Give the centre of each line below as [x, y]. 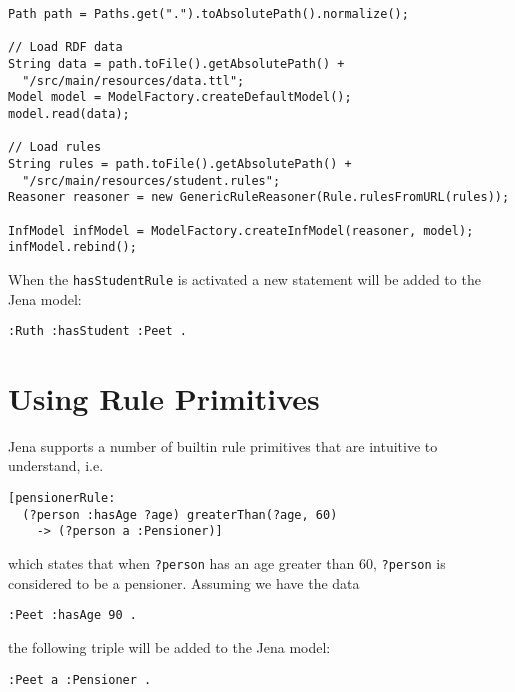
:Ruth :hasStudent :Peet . [97, 331]
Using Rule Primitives [164, 397]
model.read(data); [69, 113]
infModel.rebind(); [72, 247]
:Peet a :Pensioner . [80, 679]
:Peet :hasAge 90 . [72, 615]
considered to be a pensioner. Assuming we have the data [184, 582]
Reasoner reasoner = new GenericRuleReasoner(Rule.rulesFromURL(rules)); [259, 197]
